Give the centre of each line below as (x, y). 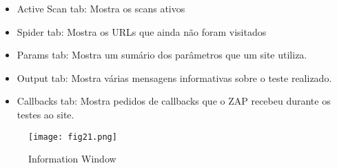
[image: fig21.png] (73, 137)
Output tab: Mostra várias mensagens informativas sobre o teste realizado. (174, 77)
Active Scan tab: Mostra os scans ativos (101, 8)
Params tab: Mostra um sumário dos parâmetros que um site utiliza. (162, 55)
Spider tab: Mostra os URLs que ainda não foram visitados (142, 31)
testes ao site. (45, 114)
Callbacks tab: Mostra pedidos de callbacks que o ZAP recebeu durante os (174, 101)
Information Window (72, 159)
